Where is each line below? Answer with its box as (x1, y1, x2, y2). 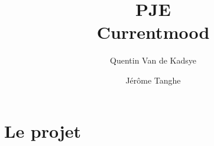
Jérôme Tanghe (125, 74, 181, 86)
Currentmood (96, 20, 210, 44)
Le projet (4, 118, 82, 142)
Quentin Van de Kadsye (110, 54, 196, 67)
